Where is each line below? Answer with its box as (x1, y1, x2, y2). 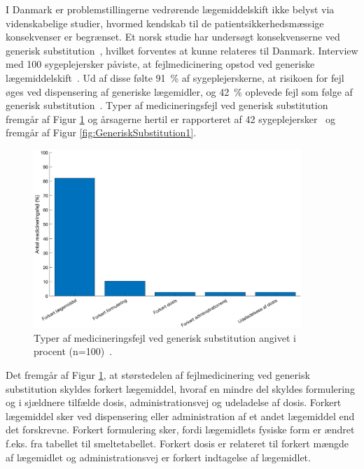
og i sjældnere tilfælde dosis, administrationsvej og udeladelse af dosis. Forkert (6, 395, 342, 410)
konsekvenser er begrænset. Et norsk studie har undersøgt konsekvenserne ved (6, 29, 340, 44)
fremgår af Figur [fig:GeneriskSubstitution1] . (6, 125, 197, 140)
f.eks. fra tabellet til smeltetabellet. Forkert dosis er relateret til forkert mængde (6, 435, 349, 450)
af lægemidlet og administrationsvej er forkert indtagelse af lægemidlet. (6, 449, 311, 464)
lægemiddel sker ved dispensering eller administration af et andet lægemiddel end (6, 408, 355, 423)
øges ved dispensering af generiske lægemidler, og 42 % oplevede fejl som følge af (6, 84, 353, 99)
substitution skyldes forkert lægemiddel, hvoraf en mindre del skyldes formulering (6, 381, 355, 396)
